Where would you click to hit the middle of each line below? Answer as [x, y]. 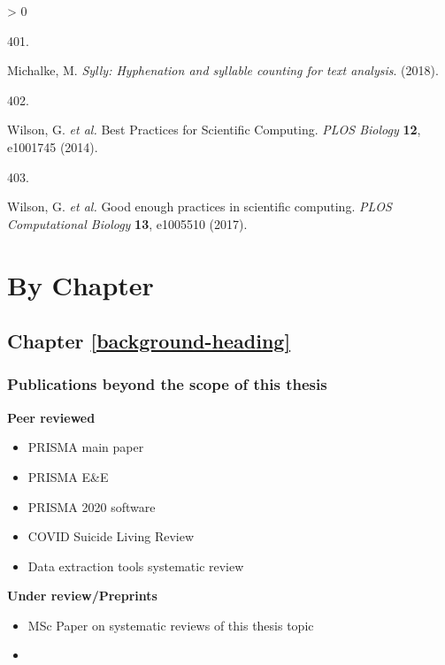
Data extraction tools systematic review [136, 566]
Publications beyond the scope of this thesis [167, 384]
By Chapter [81, 284]
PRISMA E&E [68, 476]
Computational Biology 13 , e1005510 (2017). [127, 223]
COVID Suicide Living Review [111, 536]
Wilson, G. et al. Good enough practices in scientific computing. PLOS [199, 206]
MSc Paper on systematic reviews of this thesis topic [171, 625]
